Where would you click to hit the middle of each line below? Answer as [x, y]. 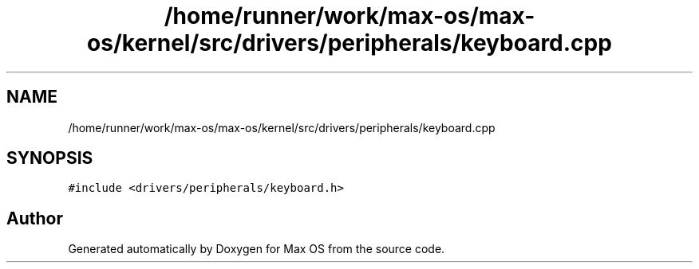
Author [35, 218]
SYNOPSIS [50, 158]
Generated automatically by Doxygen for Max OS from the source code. [257, 249]
